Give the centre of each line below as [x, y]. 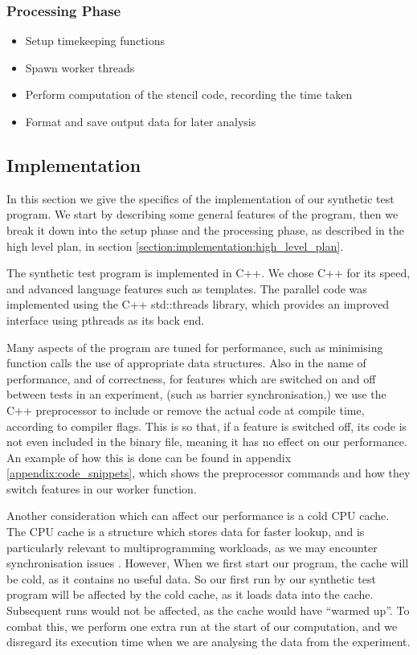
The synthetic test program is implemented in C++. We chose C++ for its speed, [208, 273]
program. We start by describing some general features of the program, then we [202, 214]
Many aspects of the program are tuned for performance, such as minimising [195, 347]
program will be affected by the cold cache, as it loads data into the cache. [190, 594]
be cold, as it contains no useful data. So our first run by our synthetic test [191, 578]
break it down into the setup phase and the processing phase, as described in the [205, 229]
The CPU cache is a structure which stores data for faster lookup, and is [186, 532]
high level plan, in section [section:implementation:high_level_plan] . [175, 246]
